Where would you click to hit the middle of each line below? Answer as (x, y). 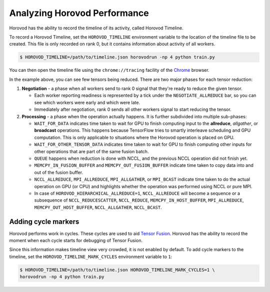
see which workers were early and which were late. (87, 102)
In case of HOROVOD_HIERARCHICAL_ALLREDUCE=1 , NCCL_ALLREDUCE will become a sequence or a (137, 193)
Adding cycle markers (44, 221)
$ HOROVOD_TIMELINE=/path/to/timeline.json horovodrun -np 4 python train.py (117, 57)
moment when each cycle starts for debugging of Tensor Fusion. (76, 241)
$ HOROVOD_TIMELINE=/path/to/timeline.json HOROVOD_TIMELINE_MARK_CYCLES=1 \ (117, 270)
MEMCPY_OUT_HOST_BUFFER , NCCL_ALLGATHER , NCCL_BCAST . (98, 207)
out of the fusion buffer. (59, 172)
